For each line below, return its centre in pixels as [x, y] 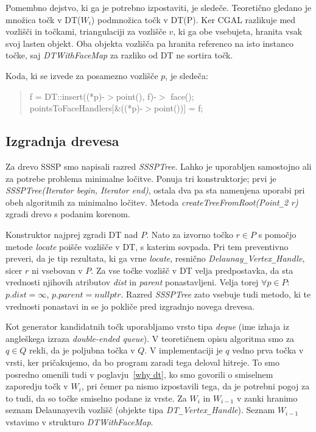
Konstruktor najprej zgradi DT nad [72, 234]
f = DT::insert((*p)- [67, 96]
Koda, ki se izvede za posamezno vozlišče [82, 75]
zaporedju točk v [37, 386]
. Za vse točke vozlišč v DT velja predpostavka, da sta [192, 270]
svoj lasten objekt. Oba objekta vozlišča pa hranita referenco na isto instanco [150, 43]
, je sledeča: [187, 75]
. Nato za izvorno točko [190, 234]
